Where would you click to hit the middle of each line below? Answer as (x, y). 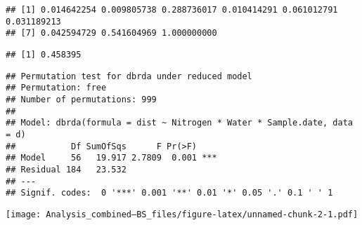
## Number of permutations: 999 (81, 99)
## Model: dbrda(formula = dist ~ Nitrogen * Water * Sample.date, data (179, 123)
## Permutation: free (56, 88)
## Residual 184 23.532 (66, 169)
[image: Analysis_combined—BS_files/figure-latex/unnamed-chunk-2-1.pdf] (182, 214)
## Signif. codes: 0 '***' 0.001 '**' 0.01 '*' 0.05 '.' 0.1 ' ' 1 (169, 193)
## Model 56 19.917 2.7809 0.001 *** (111, 158)
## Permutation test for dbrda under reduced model (129, 76)
